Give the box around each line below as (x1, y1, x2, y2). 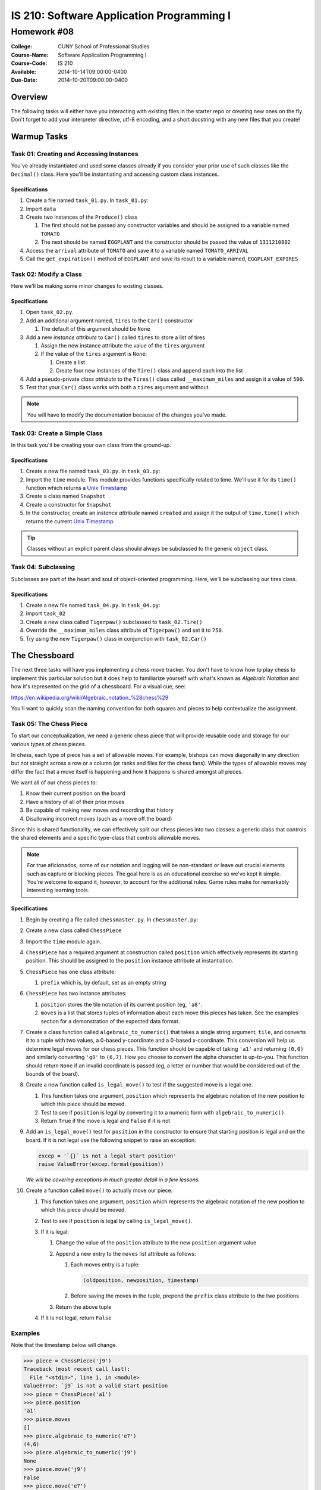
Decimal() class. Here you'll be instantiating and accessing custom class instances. (11, 170, 219, 178)
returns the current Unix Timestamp (26, 517, 114, 524)
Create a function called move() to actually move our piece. (26, 1187, 173, 1194)
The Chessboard (11, 650, 74, 661)
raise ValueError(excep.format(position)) (38, 1161, 164, 1168)
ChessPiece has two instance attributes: (26, 990, 127, 997)
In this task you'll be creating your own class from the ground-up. (11, 441, 172, 448)
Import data (26, 205, 56, 212)
